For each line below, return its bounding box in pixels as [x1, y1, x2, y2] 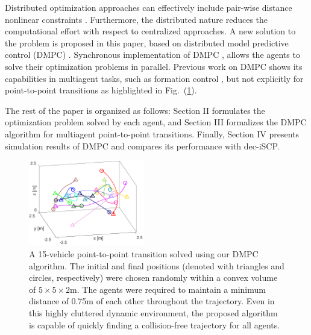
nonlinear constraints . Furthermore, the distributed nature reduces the [5, 13, 268, 25]
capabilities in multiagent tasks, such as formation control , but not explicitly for [5, 72, 304, 84]
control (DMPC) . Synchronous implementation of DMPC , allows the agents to [5, 48, 300, 61]
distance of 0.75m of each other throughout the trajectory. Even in [29, 295, 275, 307]
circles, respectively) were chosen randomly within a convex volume [29, 271, 278, 284]
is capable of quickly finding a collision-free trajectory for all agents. [29, 318, 280, 331]
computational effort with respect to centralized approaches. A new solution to [5, 25, 296, 37]
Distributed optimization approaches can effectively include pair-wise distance [5, 1, 292, 13]
